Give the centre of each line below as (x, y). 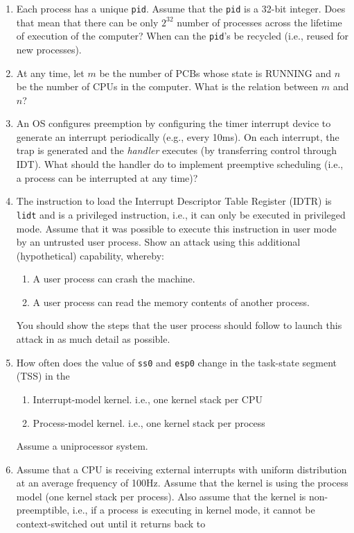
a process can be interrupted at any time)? (107, 177)
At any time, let (50, 73)
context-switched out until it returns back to (111, 524)
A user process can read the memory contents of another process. (171, 302)
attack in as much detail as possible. (93, 339)
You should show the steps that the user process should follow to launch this (179, 325)
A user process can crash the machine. (114, 279)
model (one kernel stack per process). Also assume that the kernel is (161, 496)
